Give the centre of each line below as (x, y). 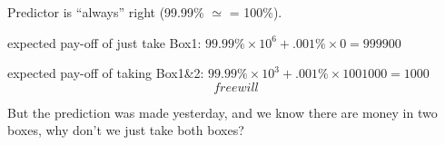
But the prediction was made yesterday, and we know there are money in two (222, 112)
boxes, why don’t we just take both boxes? (126, 130)
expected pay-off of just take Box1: (104, 42)
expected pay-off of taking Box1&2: (106, 73)
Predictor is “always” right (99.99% (106, 12)
